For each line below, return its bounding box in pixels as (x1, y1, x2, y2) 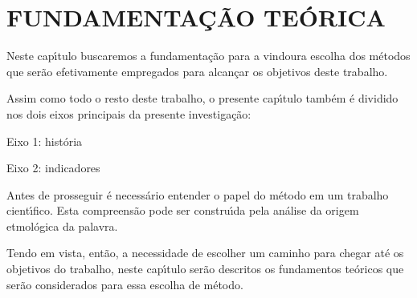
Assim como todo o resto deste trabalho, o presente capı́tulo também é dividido (6, 90, 399, 107)
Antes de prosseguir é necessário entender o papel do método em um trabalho (6, 186, 389, 203)
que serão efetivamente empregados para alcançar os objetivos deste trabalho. (6, 62, 388, 79)
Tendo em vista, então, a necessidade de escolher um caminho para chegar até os (6, 244, 404, 261)
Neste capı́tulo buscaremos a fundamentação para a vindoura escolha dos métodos (6, 47, 411, 64)
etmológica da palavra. (6, 217, 118, 234)
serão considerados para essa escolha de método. (6, 276, 243, 292)
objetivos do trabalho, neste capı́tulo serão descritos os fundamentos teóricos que (6, 260, 404, 277)
